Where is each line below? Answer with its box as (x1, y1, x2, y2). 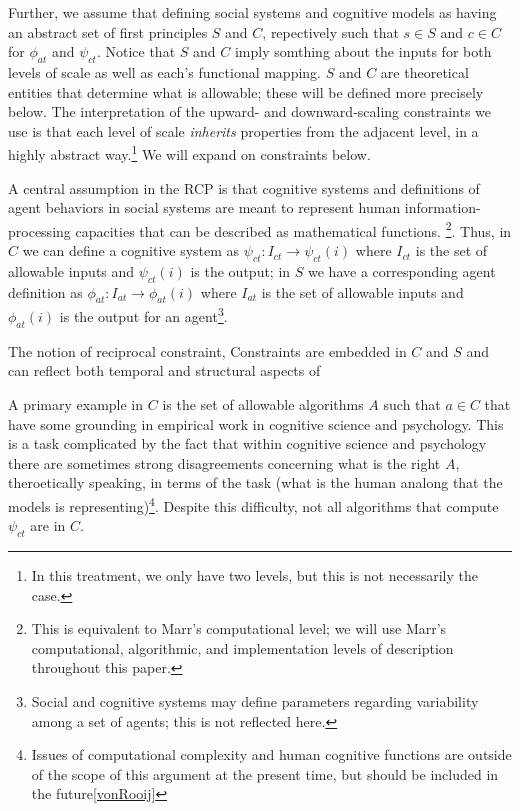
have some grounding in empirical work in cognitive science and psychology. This (8, 413, 504, 434)
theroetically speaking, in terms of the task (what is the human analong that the (8, 472, 503, 493)
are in (30, 515, 66, 536)
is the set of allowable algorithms (162, 394, 364, 415)
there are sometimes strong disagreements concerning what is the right (8, 452, 441, 473)
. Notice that (96, 41, 176, 62)
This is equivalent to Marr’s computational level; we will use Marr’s (31, 618, 447, 639)
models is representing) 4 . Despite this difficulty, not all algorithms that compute (8, 493, 499, 516)
